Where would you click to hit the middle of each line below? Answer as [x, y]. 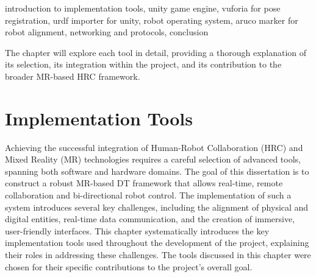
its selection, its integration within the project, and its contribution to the [143, 64]
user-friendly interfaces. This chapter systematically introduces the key [137, 230]
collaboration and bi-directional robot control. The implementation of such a [148, 195]
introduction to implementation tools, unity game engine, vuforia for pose [143, 8]
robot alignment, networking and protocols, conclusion [107, 32]
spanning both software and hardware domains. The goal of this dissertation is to [157, 171]
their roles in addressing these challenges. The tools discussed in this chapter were [158, 255]
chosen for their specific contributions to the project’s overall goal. [129, 266]
